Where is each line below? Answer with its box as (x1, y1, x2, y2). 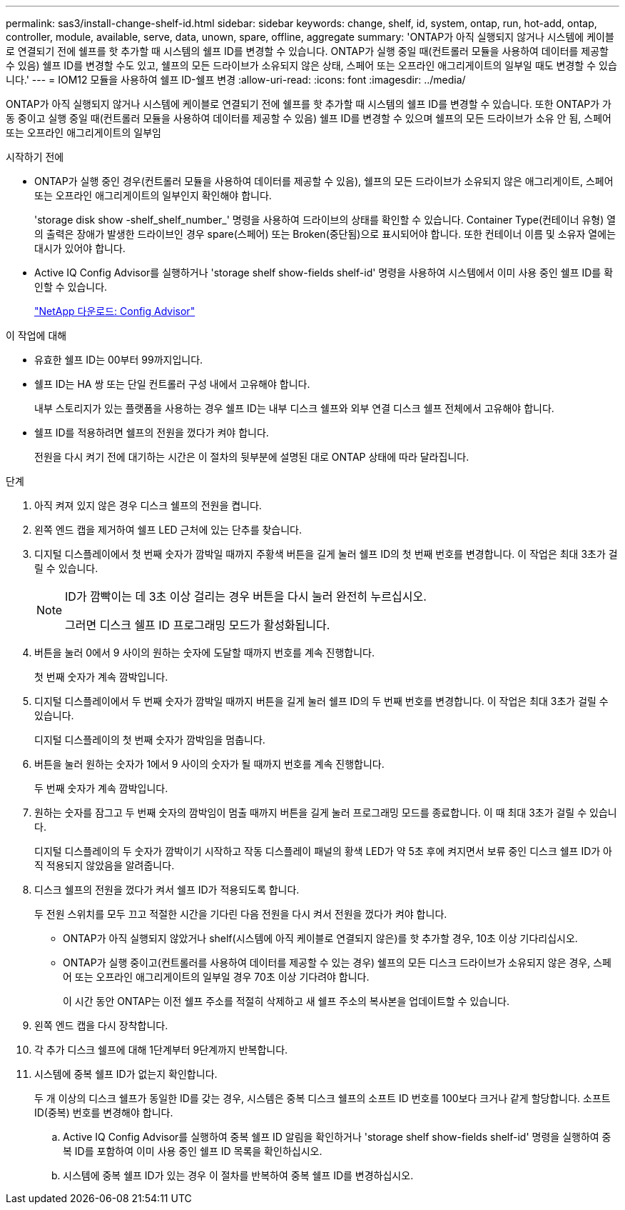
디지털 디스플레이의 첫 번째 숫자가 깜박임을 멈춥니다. (34, 734, 265, 746)
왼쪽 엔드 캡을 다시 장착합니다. (34, 1019, 168, 1031)
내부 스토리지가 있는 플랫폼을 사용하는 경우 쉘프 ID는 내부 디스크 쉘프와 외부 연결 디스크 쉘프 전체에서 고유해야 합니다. (34, 402, 554, 414)
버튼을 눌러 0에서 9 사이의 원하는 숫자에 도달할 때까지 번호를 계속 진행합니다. (34, 646, 375, 659)
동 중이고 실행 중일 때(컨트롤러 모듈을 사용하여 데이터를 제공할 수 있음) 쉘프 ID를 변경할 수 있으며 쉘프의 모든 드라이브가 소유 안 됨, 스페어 (6, 112, 611, 124)
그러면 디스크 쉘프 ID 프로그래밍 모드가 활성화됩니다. (65, 618, 330, 632)
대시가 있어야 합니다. (34, 242, 126, 254)
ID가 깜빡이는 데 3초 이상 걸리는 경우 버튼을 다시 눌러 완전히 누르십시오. (65, 589, 427, 604)
